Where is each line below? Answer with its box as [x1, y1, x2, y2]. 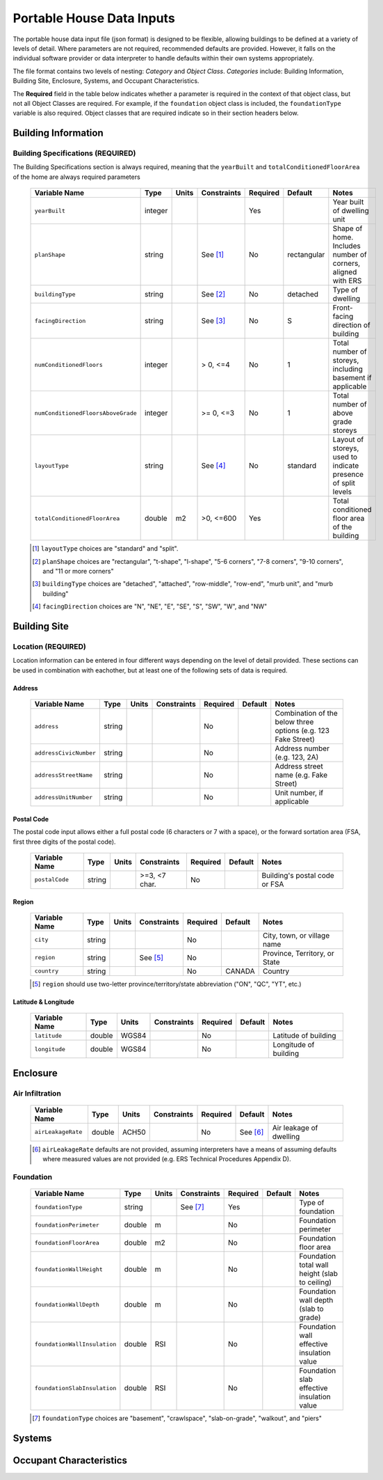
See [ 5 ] [139, 952, 163, 962]
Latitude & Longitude [13, 998, 74, 1006]
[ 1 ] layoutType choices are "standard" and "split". [32, 544, 179, 553]
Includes [332, 241, 361, 251]
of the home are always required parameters [13, 173, 140, 181]
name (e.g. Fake [275, 770, 328, 780]
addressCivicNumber [34, 749, 97, 757]
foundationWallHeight [34, 1266, 104, 1273]
